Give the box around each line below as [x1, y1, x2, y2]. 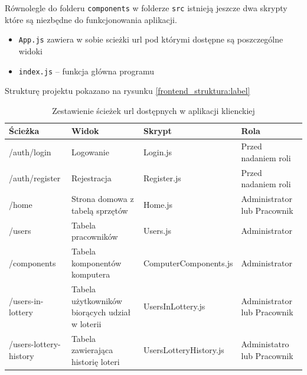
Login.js [143, 145, 172, 158]
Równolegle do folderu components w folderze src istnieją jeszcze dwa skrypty [5, 2, 288, 14]
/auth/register [9, 172, 61, 184]
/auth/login [9, 145, 51, 158]
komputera [71, 268, 110, 281]
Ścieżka [9, 125, 40, 137]
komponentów [71, 256, 122, 269]
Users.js [143, 224, 171, 237]
